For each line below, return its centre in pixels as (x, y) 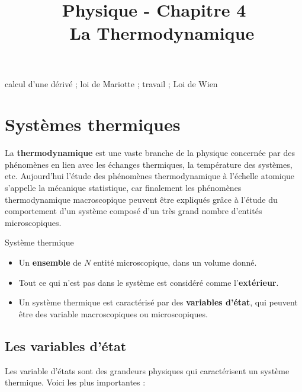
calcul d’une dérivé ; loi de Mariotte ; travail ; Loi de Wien (111, 83)
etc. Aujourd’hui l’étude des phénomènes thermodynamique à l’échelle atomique (150, 176)
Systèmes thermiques (93, 124)
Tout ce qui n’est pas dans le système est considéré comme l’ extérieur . (149, 282)
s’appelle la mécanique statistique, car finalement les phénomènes (123, 188)
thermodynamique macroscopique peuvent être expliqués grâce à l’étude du (141, 199)
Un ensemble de (50, 262)
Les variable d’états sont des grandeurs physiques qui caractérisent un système (147, 370)
